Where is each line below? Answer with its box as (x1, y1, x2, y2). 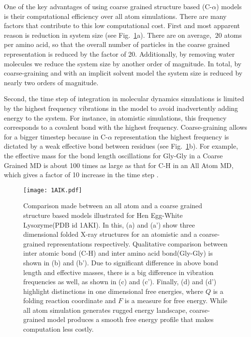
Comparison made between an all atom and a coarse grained (23, 200, 203, 211)
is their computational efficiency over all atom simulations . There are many (4, 11, 227, 21)
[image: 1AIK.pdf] (23, 186, 82, 194)
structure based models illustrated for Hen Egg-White (23, 210, 183, 220)
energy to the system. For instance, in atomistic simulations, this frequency (4, 112, 227, 123)
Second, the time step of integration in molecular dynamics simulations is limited (4, 93, 244, 104)
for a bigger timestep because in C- (4, 131, 108, 141)
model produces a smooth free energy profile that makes (47, 314, 214, 324)
